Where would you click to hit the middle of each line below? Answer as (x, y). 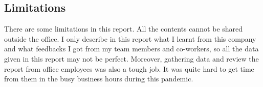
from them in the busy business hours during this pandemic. (99, 79)
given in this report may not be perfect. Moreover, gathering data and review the (131, 58)
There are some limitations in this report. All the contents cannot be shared (124, 29)
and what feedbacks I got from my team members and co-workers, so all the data (131, 49)
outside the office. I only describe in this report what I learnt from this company (130, 38)
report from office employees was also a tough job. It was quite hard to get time (129, 68)
